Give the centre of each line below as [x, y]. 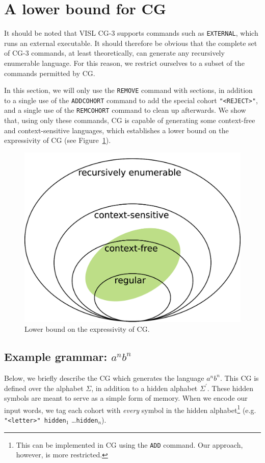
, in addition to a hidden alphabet [144, 388]
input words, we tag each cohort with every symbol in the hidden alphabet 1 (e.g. [130, 409]
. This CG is [239, 377]
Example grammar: [56, 357]
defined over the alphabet [44, 388]
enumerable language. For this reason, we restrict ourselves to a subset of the [124, 63]
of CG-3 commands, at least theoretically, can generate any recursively [114, 53]
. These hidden [230, 388]
